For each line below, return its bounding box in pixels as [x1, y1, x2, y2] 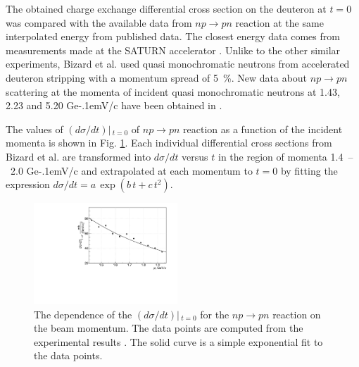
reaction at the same [235, 15, 324, 30]
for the [200, 306, 229, 321]
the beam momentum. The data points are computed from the [34, 321, 303, 335]
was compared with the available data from [6, 15, 192, 30]
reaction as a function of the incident [183, 121, 343, 136]
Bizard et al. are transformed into [6, 149, 151, 163]
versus [182, 149, 208, 163]
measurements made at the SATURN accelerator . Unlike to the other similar [6, 42, 341, 57]
